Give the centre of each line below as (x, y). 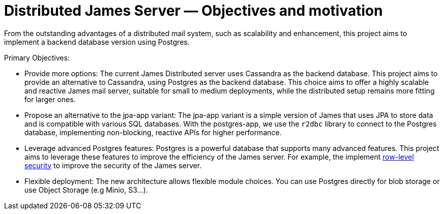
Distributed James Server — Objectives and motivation (194, 11)
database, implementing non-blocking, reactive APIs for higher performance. (153, 132)
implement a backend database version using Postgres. (97, 42)
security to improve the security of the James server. (113, 165)
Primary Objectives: (37, 57)
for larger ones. (50, 99)
